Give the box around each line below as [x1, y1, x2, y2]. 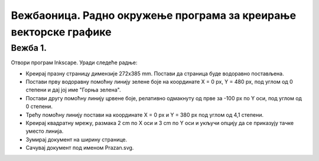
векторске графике [11, 25, 112, 38]
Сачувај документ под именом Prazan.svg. [25, 144, 134, 152]
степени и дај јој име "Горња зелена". [25, 86, 121, 94]
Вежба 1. [11, 42, 47, 53]
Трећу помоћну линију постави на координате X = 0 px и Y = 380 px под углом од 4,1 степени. [25, 111, 264, 118]
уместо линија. [25, 127, 64, 135]
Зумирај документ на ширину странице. [25, 136, 128, 143]
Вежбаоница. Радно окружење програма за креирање [11, 9, 297, 22]
